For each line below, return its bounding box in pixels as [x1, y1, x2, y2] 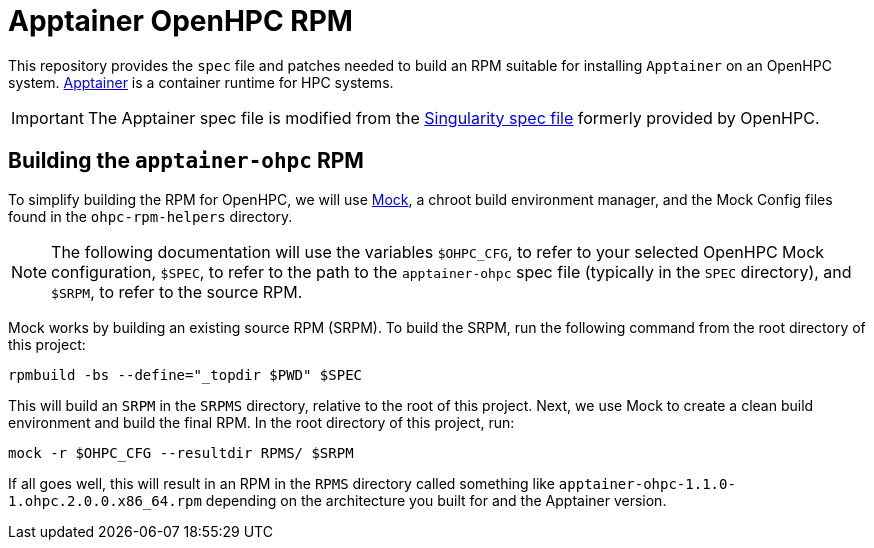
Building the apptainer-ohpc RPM [8, 148, 364, 174]
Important [11, 107, 84, 128]
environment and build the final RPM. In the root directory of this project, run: [8, 413, 515, 431]
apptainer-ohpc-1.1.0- [558, 475, 736, 492]
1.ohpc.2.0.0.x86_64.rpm [8, 492, 202, 509]
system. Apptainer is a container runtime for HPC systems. [8, 73, 394, 91]
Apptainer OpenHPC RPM [8, 4, 353, 38]
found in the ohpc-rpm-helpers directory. [8, 207, 293, 225]
